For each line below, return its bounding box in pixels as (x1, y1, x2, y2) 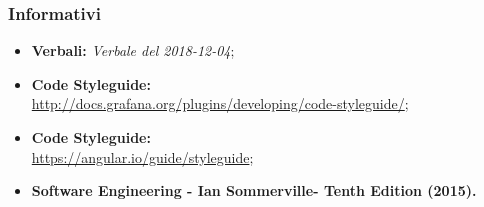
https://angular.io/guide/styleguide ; (31, 146, 254, 167)
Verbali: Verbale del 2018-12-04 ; (31, 40, 235, 61)
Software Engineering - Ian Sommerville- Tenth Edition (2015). (31, 180, 477, 201)
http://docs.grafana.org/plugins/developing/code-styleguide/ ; (31, 93, 409, 114)
